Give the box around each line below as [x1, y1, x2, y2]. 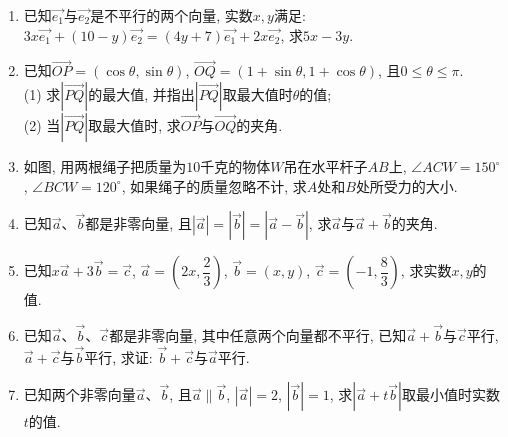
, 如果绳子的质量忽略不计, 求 [121, 175, 307, 196]
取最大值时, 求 [88, 115, 181, 135]
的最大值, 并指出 [88, 84, 195, 104]
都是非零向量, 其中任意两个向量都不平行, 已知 [109, 325, 407, 345]
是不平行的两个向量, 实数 [90, 5, 253, 25]
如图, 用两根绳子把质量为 [23, 156, 187, 176]
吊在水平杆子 [283, 156, 368, 176]
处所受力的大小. [355, 175, 458, 196]
